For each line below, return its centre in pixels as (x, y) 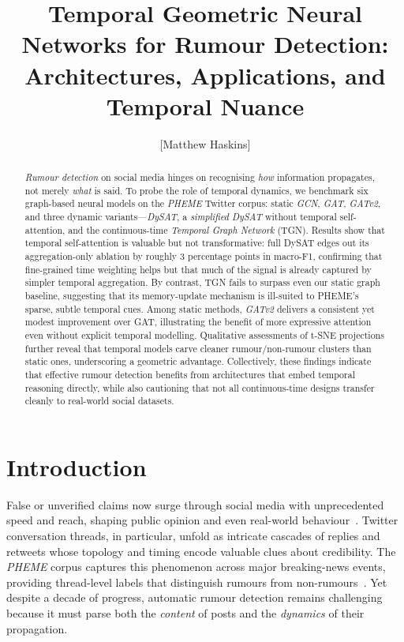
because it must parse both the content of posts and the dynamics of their (185, 612)
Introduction (77, 466)
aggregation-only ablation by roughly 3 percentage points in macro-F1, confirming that (204, 256)
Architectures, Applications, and (205, 75)
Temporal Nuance (205, 105)
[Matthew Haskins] (205, 143)
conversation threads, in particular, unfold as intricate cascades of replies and (193, 536)
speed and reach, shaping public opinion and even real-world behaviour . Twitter (202, 520)
